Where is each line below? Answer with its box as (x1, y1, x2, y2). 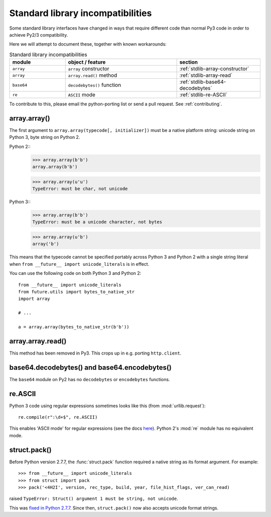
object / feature (68, 59, 106, 66)
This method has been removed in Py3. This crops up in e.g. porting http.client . (9, 350, 182, 356)
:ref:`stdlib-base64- (179, 78, 226, 85)
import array (18, 296, 50, 302)
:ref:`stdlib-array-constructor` (179, 65, 249, 72)
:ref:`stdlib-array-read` (179, 72, 233, 79)
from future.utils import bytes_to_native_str (18, 289, 135, 294)
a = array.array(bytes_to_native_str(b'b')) (18, 324, 130, 329)
